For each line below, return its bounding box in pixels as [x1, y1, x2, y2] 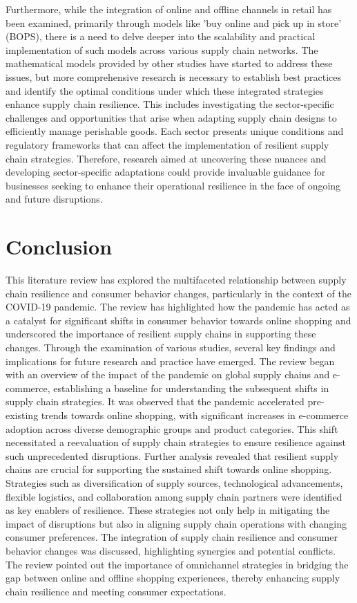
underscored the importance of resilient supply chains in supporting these [6, 326, 316, 341]
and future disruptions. [6, 192, 103, 206]
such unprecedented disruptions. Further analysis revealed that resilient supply [6, 448, 339, 463]
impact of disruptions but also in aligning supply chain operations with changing [6, 516, 347, 530]
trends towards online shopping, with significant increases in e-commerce [41, 407, 349, 422]
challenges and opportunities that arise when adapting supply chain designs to [6, 110, 337, 124]
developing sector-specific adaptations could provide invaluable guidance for [6, 165, 326, 179]
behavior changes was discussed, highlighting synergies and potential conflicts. [6, 543, 336, 557]
